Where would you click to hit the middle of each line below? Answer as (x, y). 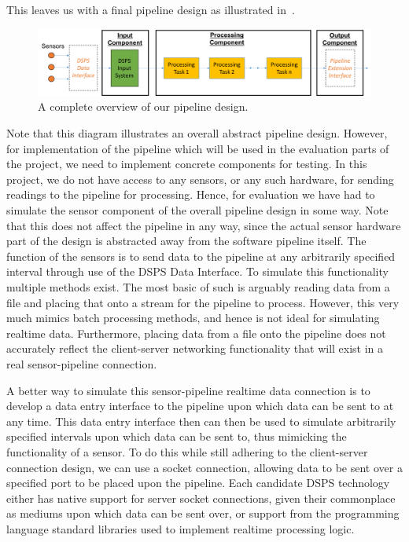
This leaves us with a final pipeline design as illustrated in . (151, 9)
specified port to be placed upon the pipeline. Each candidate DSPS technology (198, 483)
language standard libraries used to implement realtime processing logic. (181, 528)
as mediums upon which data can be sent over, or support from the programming (203, 513)
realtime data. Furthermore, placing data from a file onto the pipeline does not (196, 333)
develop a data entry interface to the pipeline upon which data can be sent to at (200, 406)
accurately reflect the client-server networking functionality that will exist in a (195, 348)
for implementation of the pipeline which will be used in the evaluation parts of (198, 148)
